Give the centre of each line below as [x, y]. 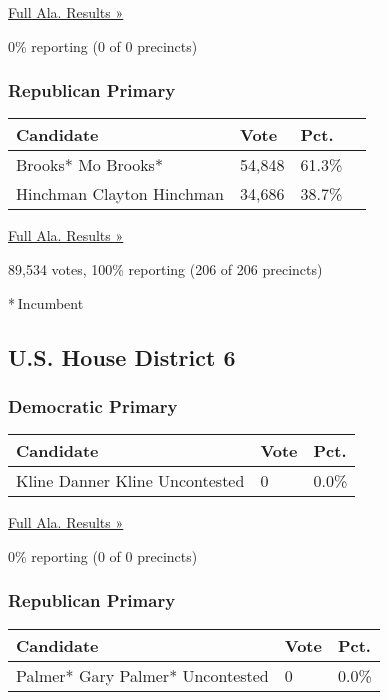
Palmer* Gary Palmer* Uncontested [142, 675]
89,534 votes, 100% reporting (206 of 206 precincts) [165, 269]
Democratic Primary [93, 405]
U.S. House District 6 [122, 356]
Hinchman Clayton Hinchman [120, 194]
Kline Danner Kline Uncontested [130, 481]
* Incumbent [46, 302]
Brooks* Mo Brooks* [89, 165]
